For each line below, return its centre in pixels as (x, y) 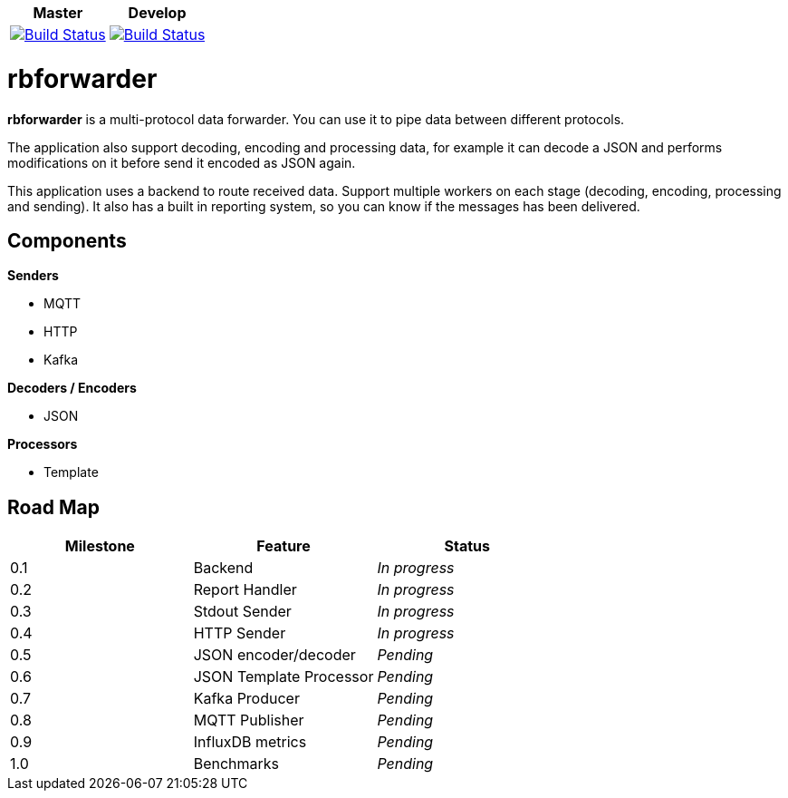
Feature (283, 546)
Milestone (100, 546)
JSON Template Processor (283, 677)
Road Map (54, 507)
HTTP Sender (240, 633)
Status (467, 546)
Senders (33, 276)
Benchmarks (236, 764)
